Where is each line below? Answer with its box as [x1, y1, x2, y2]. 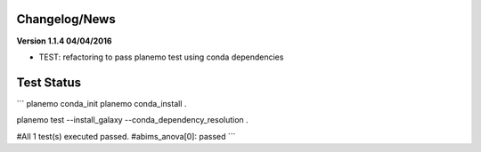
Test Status [16, 75, 82, 90]
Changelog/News [16, 12, 116, 27]
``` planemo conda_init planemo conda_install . [16, 98, 187, 108]
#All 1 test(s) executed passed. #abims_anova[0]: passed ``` [16, 131, 236, 141]
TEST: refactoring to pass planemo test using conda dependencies [38, 52, 284, 62]
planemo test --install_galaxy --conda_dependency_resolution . [16, 115, 249, 125]
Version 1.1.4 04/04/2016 [16, 36, 112, 46]
